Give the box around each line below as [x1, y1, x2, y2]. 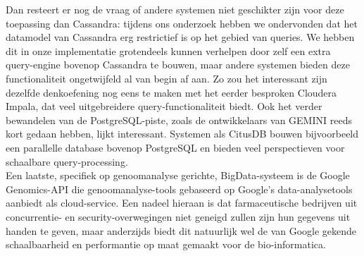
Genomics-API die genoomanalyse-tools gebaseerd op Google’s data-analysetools [6, 181, 353, 196]
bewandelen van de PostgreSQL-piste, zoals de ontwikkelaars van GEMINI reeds [6, 112, 352, 127]
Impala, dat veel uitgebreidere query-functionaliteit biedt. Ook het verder [6, 99, 322, 114]
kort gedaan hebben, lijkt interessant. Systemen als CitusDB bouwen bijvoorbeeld [6, 126, 359, 141]
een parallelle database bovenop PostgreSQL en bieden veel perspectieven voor [6, 140, 345, 154]
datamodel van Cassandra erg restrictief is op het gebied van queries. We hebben [6, 30, 355, 44]
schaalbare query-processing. [6, 154, 128, 169]
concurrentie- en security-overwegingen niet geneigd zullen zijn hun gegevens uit [6, 209, 351, 224]
